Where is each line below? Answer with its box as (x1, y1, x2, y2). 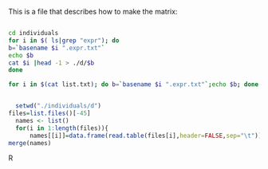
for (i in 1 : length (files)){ (15, 124, 109, 132)
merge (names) (8, 139, 52, 147)
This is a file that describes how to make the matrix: (8, 7, 178, 16)
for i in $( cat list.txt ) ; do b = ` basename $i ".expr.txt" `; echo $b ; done (8, 81, 259, 88)
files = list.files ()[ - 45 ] (8, 109, 91, 117)
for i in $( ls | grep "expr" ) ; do (8, 36, 120, 45)
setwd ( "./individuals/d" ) (15, 102, 102, 110)
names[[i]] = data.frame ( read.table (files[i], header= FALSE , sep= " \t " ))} (29, 132, 266, 140)
